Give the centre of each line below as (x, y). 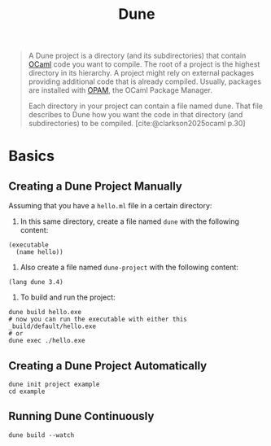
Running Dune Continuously (81, 416)
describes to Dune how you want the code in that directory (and (135, 115)
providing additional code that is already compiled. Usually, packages (145, 81)
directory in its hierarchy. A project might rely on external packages (141, 73)
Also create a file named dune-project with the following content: (129, 267)
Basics (32, 156)
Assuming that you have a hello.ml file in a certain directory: (110, 206)
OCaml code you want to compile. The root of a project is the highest (144, 64)
